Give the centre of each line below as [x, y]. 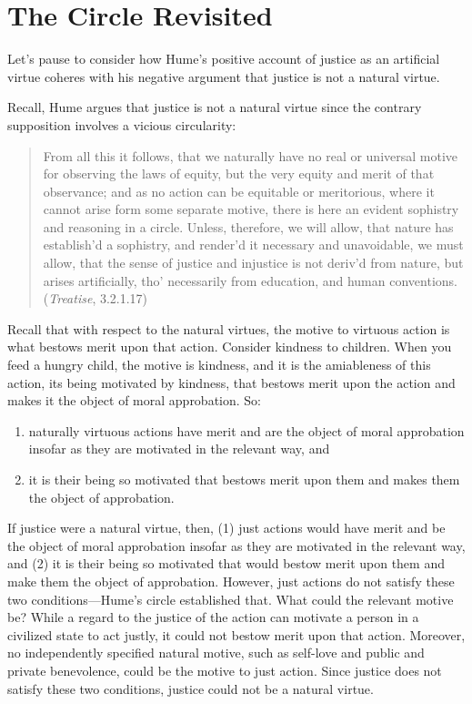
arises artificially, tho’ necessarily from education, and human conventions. [250, 280]
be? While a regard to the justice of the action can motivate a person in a [213, 617]
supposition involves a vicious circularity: [122, 124]
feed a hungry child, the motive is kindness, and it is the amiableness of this [219, 365]
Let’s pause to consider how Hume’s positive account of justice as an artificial [224, 59]
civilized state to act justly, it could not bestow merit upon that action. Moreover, [236, 634]
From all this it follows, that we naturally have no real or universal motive [251, 155]
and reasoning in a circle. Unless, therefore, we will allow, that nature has [248, 226]
